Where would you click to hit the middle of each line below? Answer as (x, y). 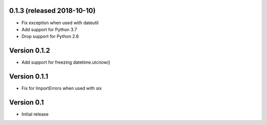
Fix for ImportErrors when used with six (62, 88)
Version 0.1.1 (29, 77)
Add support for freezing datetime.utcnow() (66, 62)
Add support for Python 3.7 (49, 29)
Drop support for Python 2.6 (50, 37)
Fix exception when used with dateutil (60, 23)
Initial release (35, 114)
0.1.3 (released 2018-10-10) (52, 11)
